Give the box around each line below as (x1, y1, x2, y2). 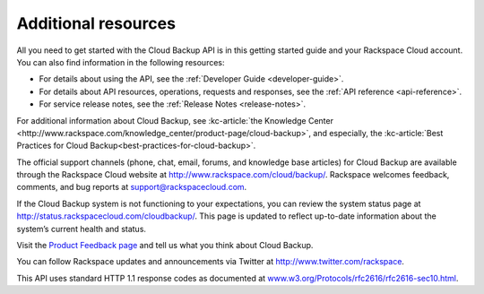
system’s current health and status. (16, 223, 147, 234)
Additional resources (16, 13, 177, 33)
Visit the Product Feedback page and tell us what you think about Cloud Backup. (16, 240, 314, 251)
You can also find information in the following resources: (16, 56, 225, 67)
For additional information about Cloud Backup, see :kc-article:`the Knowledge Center (16, 115, 333, 125)
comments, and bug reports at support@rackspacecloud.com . (16, 182, 247, 193)
